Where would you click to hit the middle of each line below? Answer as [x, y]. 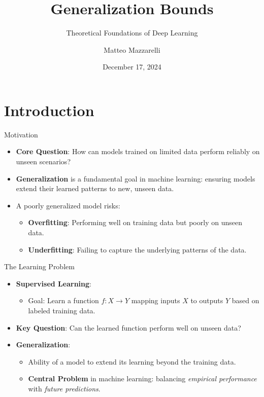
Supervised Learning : [54, 283]
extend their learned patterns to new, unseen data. [95, 188]
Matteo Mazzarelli [132, 49]
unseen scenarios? [43, 161]
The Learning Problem [39, 266]
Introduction [49, 110]
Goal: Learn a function [63, 300]
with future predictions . [64, 388]
